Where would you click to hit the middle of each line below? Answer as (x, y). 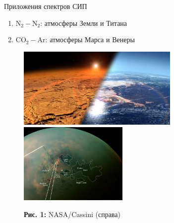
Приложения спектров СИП (46, 6)
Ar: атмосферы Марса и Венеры (86, 39)
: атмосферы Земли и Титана (84, 23)
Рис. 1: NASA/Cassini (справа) (72, 214)
